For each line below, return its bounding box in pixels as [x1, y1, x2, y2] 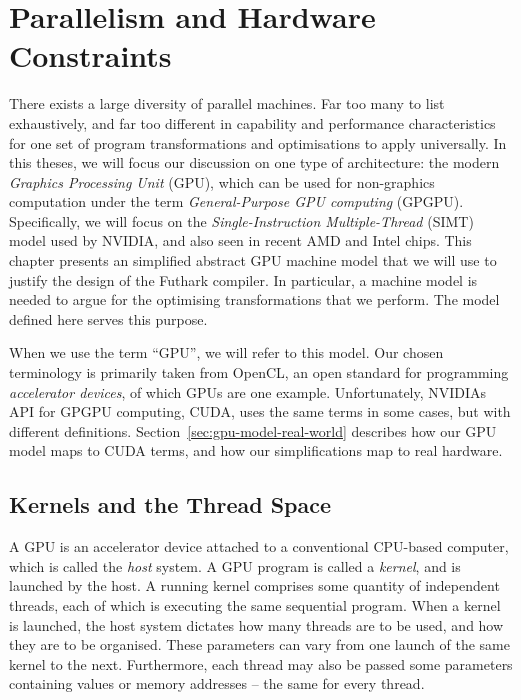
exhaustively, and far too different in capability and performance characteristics [9, 112, 496, 133]
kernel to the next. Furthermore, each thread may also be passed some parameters [9, 653, 513, 674]
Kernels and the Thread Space [9, 489, 332, 520]
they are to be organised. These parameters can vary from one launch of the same [9, 634, 510, 655]
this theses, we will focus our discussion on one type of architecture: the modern [9, 152, 500, 173]
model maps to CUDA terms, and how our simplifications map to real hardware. [9, 440, 503, 461]
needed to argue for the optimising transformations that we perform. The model [9, 289, 500, 310]
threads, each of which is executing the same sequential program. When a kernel [9, 594, 501, 615]
